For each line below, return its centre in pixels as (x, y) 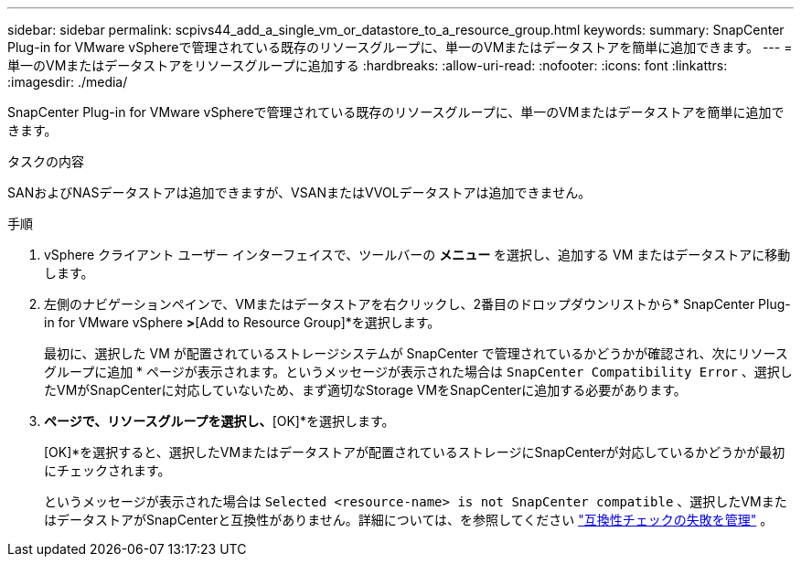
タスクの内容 (46, 161)
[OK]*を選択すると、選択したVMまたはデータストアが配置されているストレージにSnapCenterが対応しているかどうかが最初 (415, 452)
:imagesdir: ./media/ (68, 82)
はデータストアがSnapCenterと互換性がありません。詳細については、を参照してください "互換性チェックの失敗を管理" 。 (409, 520)
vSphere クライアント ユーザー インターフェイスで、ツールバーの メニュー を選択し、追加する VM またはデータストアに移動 (417, 255)
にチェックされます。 (107, 470)
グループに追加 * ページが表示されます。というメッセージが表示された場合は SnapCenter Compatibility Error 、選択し (418, 372)
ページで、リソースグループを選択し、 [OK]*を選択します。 (219, 421)
